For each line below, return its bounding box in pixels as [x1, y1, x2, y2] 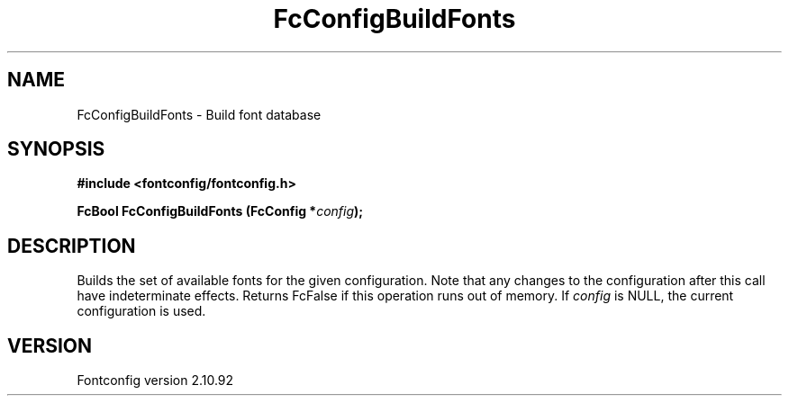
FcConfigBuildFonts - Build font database [77, 106, 322, 122]
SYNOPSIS [7, 138, 105, 161]
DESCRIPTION [7, 234, 136, 257]
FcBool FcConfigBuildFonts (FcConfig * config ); [77, 203, 364, 219]
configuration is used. [77, 303, 206, 319]
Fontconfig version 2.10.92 [77, 372, 234, 389]
